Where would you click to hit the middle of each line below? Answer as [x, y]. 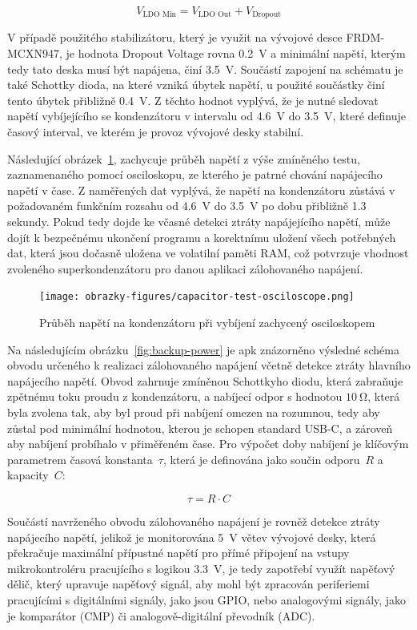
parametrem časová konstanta [80, 459]
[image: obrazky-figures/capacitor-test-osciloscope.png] [197, 297]
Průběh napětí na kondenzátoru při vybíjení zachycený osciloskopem [207, 323]
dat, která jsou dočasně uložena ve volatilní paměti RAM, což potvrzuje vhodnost [208, 253]
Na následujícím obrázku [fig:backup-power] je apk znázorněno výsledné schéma [203, 349]
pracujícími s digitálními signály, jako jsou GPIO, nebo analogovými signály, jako [207, 599]
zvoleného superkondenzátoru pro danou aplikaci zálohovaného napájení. [185, 268]
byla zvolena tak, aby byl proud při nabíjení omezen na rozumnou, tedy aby [194, 412]
